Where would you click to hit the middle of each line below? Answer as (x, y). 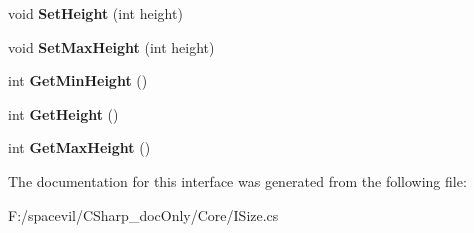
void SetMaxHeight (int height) (111, 46)
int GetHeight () (63, 113)
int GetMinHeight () (78, 80)
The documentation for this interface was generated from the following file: (237, 180)
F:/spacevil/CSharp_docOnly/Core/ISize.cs (143, 214)
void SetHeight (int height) (95, 13)
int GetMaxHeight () (79, 147)
